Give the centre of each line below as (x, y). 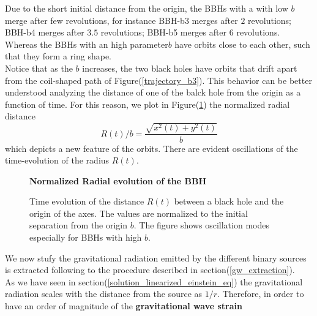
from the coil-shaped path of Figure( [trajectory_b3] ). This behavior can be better (158, 80)
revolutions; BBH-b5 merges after (164, 32)
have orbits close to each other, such (242, 44)
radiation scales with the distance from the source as (104, 294)
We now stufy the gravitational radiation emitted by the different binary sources (156, 258)
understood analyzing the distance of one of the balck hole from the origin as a (153, 92)
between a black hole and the (229, 201)
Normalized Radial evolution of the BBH (118, 180)
